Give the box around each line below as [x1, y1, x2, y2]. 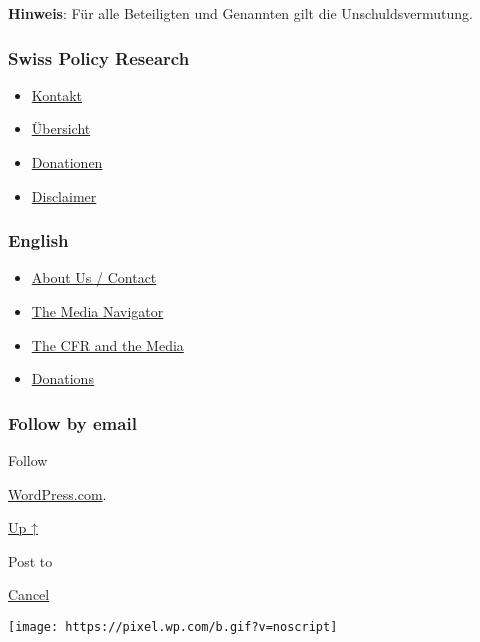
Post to [8, 550, 53, 571]
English [8, 228, 69, 253]
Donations [31, 368, 94, 389]
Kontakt [31, 84, 82, 105]
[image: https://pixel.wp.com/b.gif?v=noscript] [8, 619, 338, 634]
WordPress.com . [8, 483, 107, 504]
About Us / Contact [31, 267, 157, 288]
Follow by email [8, 410, 137, 435]
